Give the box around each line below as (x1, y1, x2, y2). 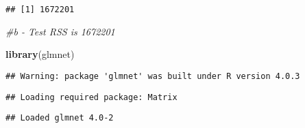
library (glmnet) (5, 47, 75, 61)
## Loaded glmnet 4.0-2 (5, 113, 114, 123)
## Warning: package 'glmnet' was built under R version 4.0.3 (5, 71, 300, 81)
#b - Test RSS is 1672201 (5, 24, 115, 38)
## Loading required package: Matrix (5, 92, 178, 102)
